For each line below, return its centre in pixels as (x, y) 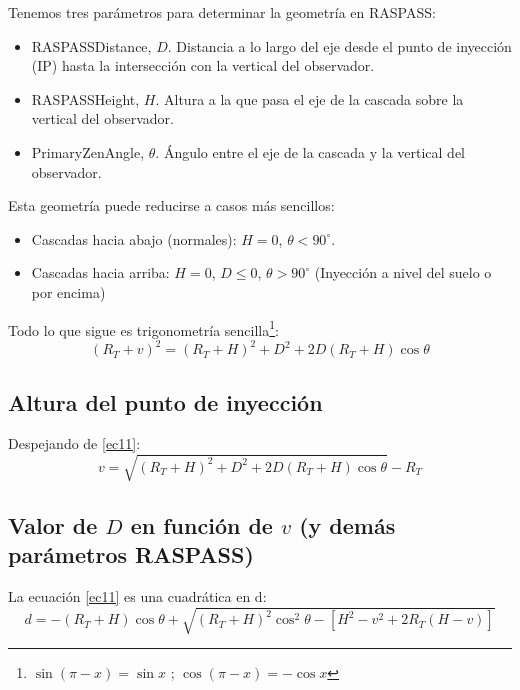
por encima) (68, 291)
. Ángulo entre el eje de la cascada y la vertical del (310, 151)
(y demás (347, 525)
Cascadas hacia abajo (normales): (134, 238)
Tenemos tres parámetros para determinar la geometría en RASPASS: (222, 12)
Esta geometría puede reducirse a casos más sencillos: (171, 205)
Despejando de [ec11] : (74, 443)
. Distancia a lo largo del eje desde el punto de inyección (339, 45)
